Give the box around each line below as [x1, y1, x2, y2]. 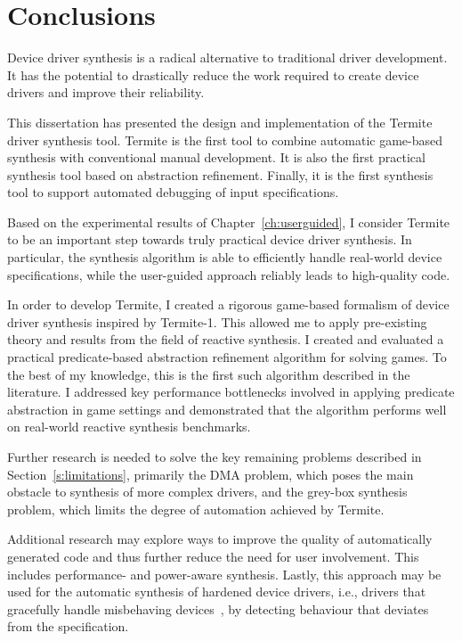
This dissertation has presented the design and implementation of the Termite [7, 112, 433, 131]
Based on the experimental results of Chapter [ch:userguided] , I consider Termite [7, 212, 450, 231]
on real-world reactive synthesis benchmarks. [7, 417, 251, 436]
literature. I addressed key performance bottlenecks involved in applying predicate [7, 382, 455, 401]
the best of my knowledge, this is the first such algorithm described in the [7, 365, 410, 383]
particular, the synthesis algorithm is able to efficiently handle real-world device [7, 248, 442, 267]
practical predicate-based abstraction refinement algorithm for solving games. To [7, 348, 447, 366]
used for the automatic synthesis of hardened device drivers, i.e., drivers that [7, 582, 426, 601]
